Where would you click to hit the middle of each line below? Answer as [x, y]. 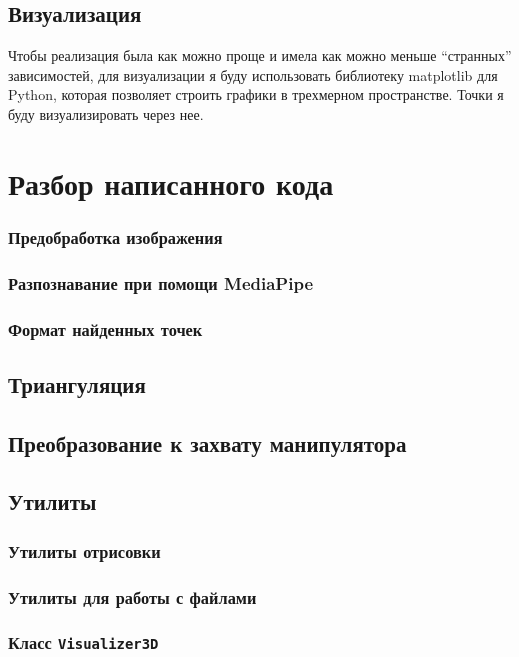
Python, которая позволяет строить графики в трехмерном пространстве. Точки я [256, 94]
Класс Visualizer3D [83, 642]
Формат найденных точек [105, 328]
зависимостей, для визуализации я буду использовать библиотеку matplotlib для [253, 74]
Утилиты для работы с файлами [132, 596]
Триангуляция [77, 383]
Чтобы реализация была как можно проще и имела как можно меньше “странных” [260, 55]
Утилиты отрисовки [84, 550]
